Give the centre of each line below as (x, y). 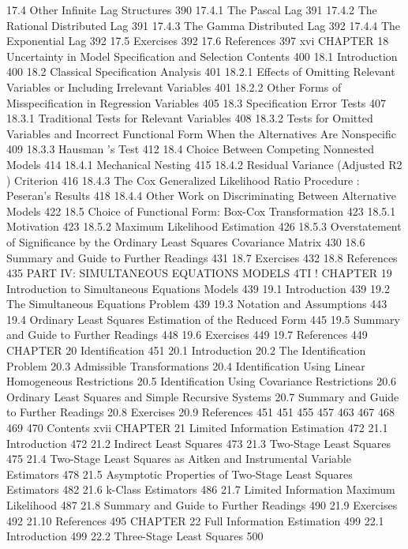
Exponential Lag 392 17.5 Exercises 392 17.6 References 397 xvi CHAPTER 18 (198, 41)
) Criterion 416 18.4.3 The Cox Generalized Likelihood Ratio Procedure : (183, 180)
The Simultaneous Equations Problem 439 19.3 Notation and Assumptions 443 (197, 304)
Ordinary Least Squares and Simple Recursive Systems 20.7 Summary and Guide (203, 396)
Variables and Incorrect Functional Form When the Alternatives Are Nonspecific (201, 133)
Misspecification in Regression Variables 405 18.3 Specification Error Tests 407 (197, 102)
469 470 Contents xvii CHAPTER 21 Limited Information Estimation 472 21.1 (197, 428)
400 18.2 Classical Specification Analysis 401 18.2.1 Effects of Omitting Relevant (201, 71)
